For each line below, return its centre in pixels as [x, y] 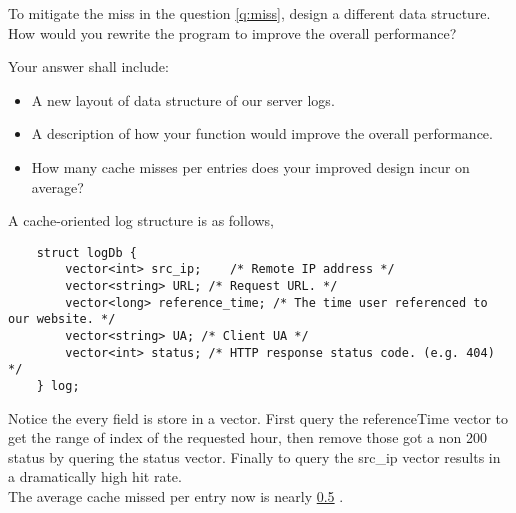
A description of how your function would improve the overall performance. [262, 133]
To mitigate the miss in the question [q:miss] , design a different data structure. [249, 13]
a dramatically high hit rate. [95, 476]
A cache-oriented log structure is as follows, [141, 220]
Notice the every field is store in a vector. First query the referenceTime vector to [258, 417]
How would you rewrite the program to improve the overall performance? [232, 32]
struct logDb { [86, 252]
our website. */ [62, 319]
